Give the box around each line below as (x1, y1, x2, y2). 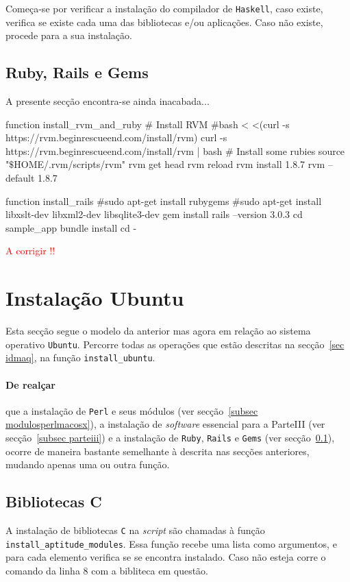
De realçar (5, 377, 56, 391)
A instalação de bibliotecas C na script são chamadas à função (5, 523, 265, 537)
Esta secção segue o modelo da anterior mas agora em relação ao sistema (5, 324, 311, 338)
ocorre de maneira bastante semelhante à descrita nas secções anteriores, (5, 444, 310, 458)
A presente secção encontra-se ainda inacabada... (5, 94, 210, 108)
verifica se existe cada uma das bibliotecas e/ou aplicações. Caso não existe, (5, 14, 323, 29)
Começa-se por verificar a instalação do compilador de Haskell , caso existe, (5, 1, 323, 15)
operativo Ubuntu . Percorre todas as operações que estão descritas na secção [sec (5, 337, 345, 351)
